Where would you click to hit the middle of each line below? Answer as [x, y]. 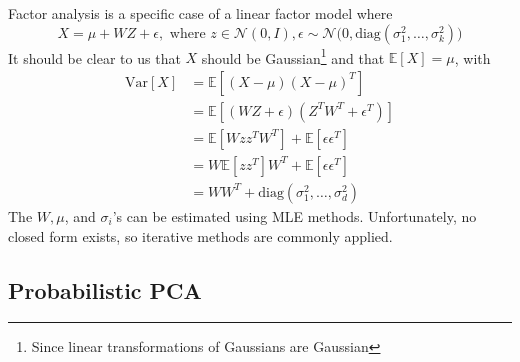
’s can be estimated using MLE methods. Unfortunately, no [294, 216]
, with [472, 57]
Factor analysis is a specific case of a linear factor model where [200, 13]
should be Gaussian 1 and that [293, 56]
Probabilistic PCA [105, 289]
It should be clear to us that [94, 57]
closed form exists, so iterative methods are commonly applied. [200, 235]
